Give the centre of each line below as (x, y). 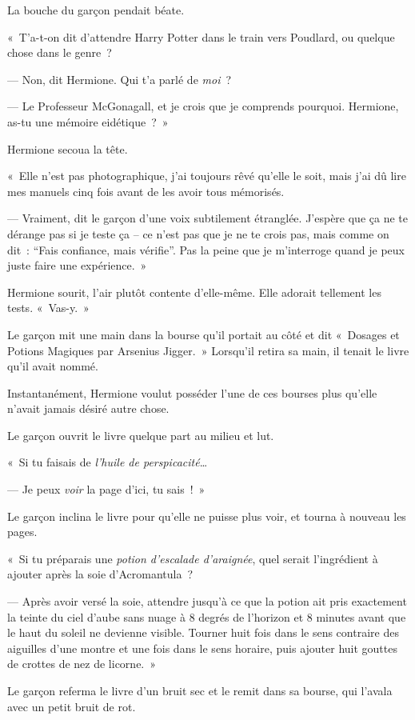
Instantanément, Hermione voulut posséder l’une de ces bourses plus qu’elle (192, 392)
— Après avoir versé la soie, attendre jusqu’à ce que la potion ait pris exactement (207, 601)
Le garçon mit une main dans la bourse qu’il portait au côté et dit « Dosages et (204, 334)
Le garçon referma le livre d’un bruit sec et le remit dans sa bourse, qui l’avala (200, 690)
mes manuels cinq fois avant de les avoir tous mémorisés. (146, 191)
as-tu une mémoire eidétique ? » (88, 121)
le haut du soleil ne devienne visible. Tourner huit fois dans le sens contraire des (203, 632)
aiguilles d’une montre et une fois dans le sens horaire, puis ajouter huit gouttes (202, 648)
